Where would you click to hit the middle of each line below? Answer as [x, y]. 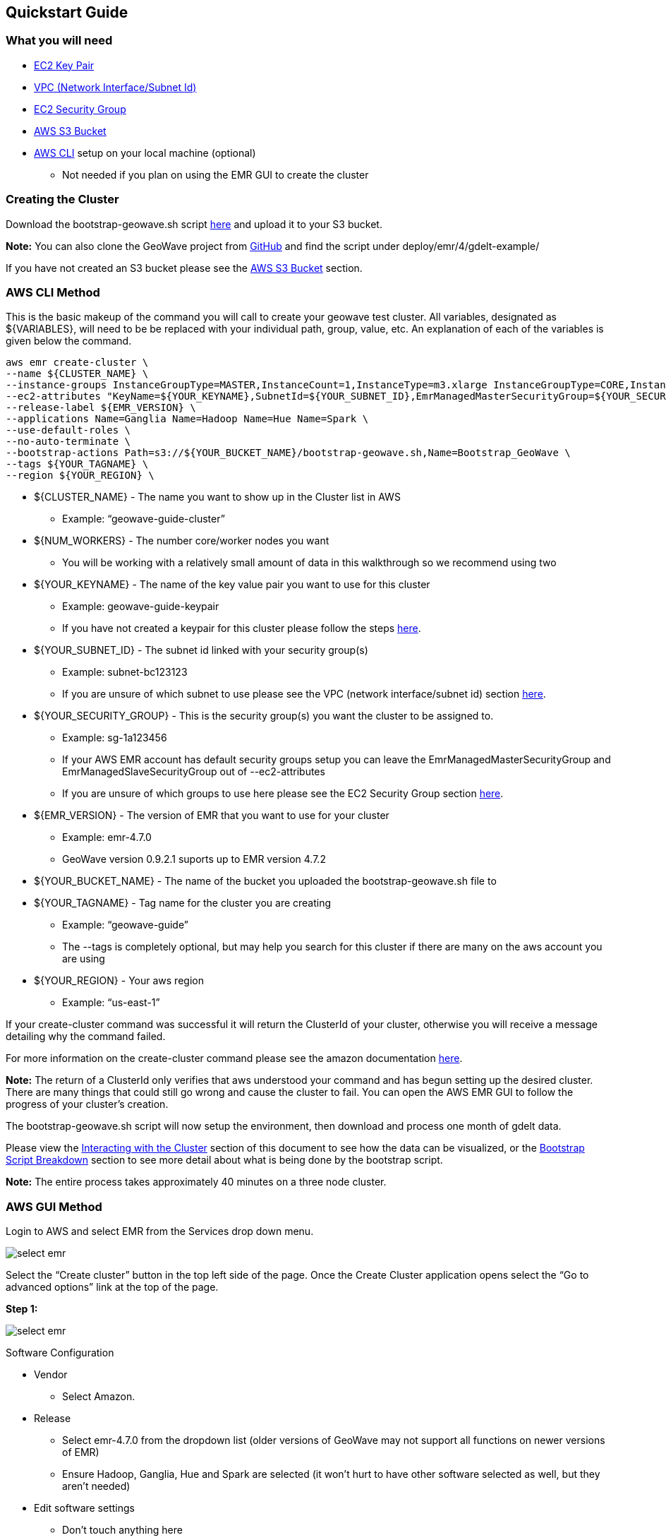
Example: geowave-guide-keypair [141, 607]
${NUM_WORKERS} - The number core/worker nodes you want [182, 541]
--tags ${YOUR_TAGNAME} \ [77, 464]
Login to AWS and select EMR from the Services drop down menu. [160, 1231]
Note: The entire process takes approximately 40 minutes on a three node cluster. [196, 1182]
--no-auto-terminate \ [68, 442]
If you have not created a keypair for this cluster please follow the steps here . [242, 628]
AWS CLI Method [53, 292]
